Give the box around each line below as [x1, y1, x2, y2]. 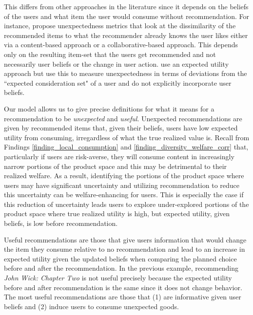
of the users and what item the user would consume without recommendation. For [4, 11, 250, 21]
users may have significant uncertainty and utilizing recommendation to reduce [4, 180, 239, 190]
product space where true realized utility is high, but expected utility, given [4, 208, 230, 219]
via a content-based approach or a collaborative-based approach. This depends [4, 39, 238, 50]
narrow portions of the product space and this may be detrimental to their [4, 161, 227, 171]
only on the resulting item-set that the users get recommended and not [4, 49, 216, 59]
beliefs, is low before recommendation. [4, 218, 118, 228]
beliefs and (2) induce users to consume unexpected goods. [4, 301, 179, 311]
